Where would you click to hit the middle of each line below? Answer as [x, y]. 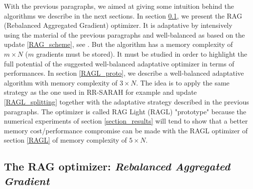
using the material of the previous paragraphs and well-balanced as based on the [125, 34]
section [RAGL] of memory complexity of [65, 140]
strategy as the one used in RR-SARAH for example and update [100, 92]
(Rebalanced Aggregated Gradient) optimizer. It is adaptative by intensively [118, 25]
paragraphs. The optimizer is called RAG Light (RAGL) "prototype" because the [125, 111]
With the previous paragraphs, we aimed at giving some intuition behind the [119, 6]
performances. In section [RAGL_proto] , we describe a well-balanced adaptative [124, 73]
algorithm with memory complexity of [61, 82]
